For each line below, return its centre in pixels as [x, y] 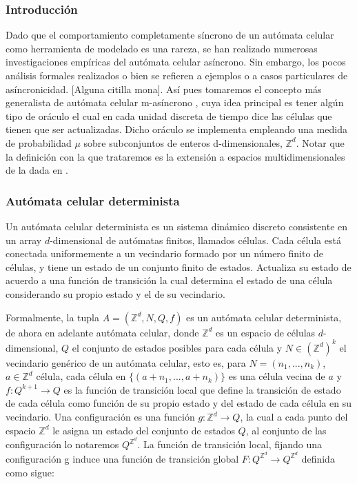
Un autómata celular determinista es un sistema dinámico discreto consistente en [177, 226]
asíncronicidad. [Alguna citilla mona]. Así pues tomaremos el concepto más [164, 89]
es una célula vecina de [277, 376]
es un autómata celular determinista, [264, 317]
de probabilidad [39, 142]
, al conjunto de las [286, 430]
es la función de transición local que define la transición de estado [202, 389]
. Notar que [320, 142]
